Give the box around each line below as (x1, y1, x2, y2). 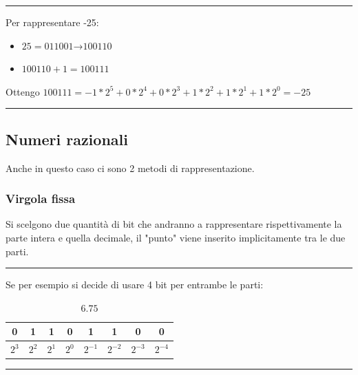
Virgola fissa (6, 190, 76, 207)
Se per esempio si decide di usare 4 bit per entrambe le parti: (6, 277, 264, 292)
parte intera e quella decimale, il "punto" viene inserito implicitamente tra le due (6, 230, 346, 244)
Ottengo (6, 84, 40, 98)
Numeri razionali (6, 128, 128, 149)
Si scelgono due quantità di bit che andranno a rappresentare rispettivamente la (6, 217, 342, 231)
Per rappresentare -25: (6, 15, 99, 29)
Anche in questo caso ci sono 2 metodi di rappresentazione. (6, 160, 255, 175)
